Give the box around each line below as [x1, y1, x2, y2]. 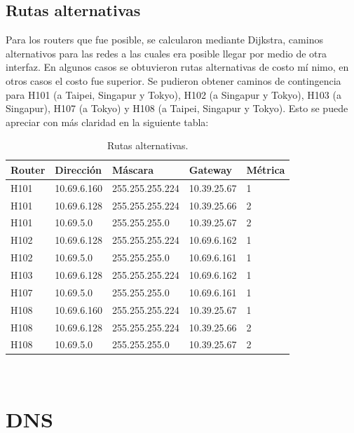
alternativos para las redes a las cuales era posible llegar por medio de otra [6, 46, 327, 60]
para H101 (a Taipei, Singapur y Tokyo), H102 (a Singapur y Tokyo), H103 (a [6, 87, 341, 102]
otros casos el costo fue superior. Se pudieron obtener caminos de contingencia [6, 73, 341, 88]
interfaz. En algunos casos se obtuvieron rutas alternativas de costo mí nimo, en [6, 60, 349, 74]
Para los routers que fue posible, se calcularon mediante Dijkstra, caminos [6, 32, 323, 47]
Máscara [112, 162, 154, 177]
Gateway [189, 162, 232, 177]
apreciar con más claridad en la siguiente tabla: [6, 114, 209, 129]
